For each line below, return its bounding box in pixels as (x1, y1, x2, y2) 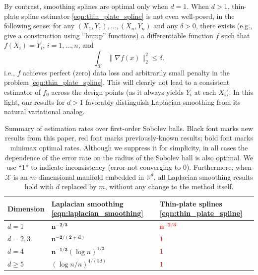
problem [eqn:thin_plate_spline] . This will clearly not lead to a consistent (4, 77, 230, 87)
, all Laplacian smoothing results (153, 171, 253, 182)
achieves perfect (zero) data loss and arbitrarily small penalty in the (22, 67, 230, 77)
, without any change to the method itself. (105, 181, 234, 192)
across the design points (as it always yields (51, 86, 184, 97)
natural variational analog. (4, 106, 85, 117)
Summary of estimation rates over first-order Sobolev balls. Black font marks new (5, 123, 253, 133)
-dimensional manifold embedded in (36, 171, 144, 182)
